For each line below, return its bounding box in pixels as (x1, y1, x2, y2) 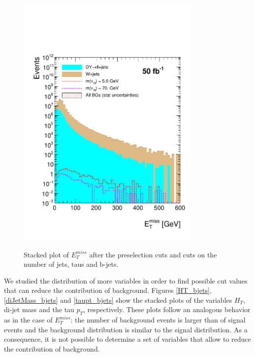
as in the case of (4, 315, 53, 325)
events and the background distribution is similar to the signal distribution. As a (4, 324, 248, 334)
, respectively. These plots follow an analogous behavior (83, 304, 251, 315)
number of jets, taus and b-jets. (24, 259, 119, 269)
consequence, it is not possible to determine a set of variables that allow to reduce (4, 334, 251, 344)
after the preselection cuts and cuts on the (89, 249, 217, 259)
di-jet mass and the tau (4, 304, 74, 315)
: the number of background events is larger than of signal (70, 315, 246, 325)
